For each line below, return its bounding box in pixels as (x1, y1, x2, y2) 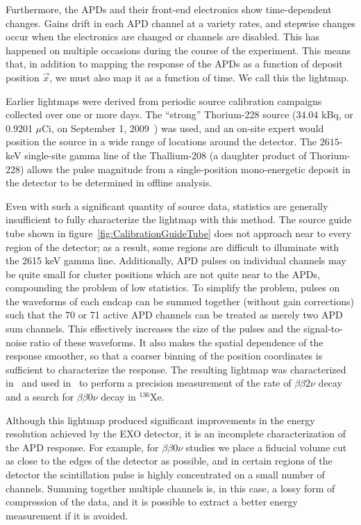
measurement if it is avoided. (6, 508, 128, 522)
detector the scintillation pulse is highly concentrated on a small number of (6, 467, 325, 481)
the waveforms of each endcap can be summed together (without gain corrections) (6, 293, 355, 308)
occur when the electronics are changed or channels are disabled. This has (6, 29, 320, 44)
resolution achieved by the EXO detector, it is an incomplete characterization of (6, 426, 346, 441)
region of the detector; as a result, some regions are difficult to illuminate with (6, 239, 339, 254)
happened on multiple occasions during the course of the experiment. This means (6, 42, 351, 57)
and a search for (6, 389, 74, 404)
